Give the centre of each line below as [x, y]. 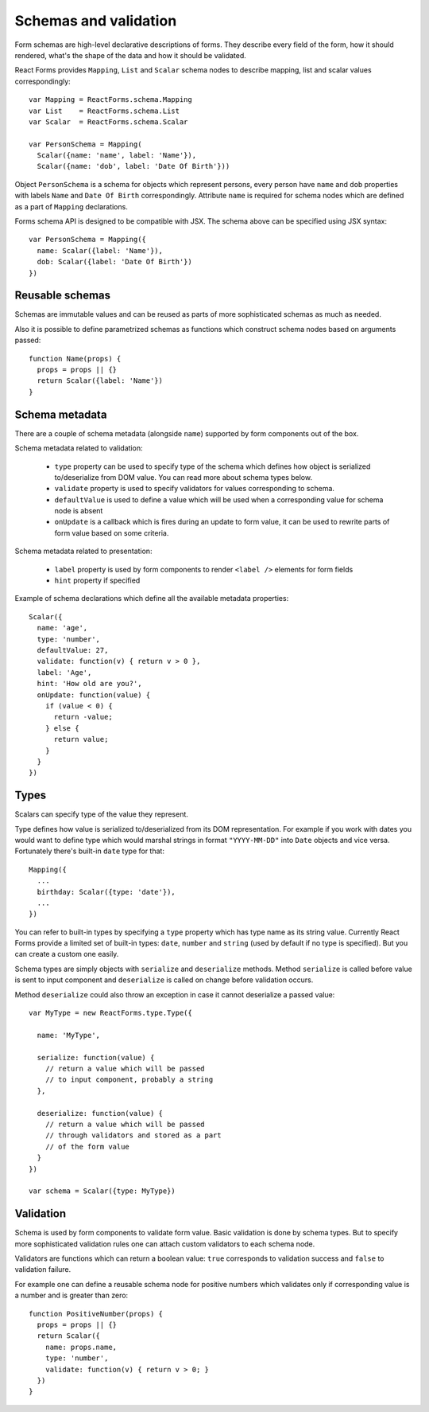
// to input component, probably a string [129, 1080]
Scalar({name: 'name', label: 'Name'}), [117, 156]
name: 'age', [62, 628]
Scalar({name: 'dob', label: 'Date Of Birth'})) [133, 166]
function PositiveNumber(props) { [96, 1314]
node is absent [79, 511]
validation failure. [43, 1270]
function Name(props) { [75, 359]
